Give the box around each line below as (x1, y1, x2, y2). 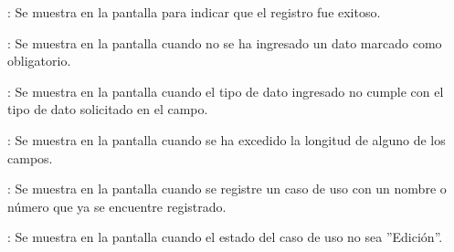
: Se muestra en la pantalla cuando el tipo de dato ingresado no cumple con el (7, 81, 444, 100)
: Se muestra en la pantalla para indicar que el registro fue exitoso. (7, 3, 381, 21)
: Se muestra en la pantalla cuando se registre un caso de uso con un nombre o (7, 179, 447, 198)
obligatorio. (7, 51, 71, 70)
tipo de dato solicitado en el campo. (7, 100, 208, 119)
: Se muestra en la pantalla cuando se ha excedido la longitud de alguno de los (7, 130, 446, 149)
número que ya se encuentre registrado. (7, 196, 227, 215)
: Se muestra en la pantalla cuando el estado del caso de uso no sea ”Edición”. (7, 227, 443, 247)
